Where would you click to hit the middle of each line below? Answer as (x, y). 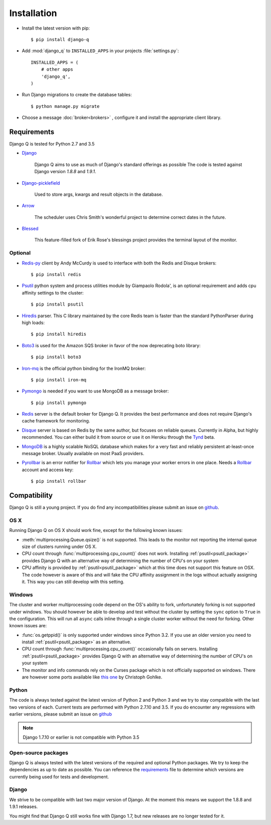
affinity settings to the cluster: (53, 293)
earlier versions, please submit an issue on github (61, 714)
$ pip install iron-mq (59, 380)
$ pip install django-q (60, 39)
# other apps (57, 70)
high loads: (33, 322)
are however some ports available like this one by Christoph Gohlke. (92, 677)
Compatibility (31, 496)
